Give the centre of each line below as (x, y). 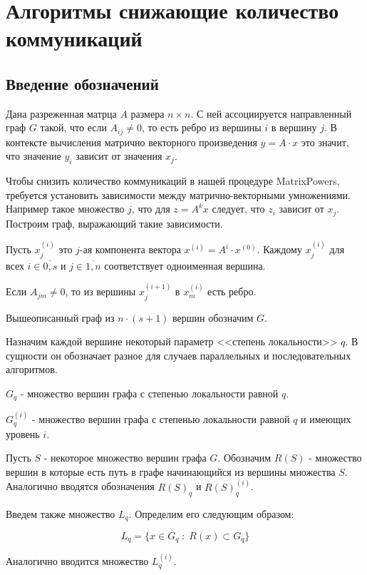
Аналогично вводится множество (77, 561)
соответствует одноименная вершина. (185, 265)
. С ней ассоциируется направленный (271, 113)
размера (148, 113)
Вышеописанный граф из (60, 317)
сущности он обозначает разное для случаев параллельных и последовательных (179, 355)
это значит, (325, 142)
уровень (23, 433)
